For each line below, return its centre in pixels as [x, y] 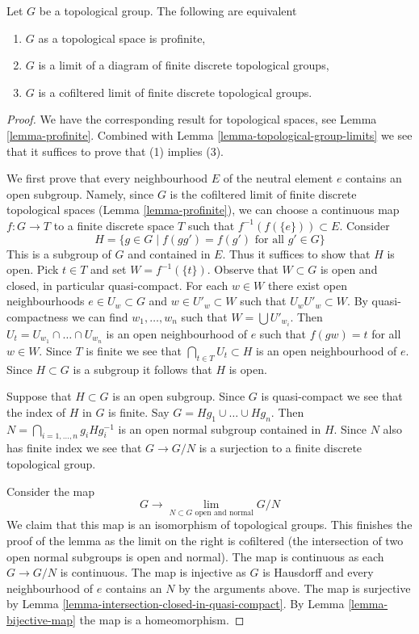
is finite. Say [139, 411]
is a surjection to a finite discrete [281, 448]
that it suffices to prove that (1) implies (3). [115, 151]
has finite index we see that [74, 448]
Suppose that [39, 396]
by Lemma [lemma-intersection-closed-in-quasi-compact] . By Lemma [176, 604]
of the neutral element [278, 178]
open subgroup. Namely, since [80, 193]
